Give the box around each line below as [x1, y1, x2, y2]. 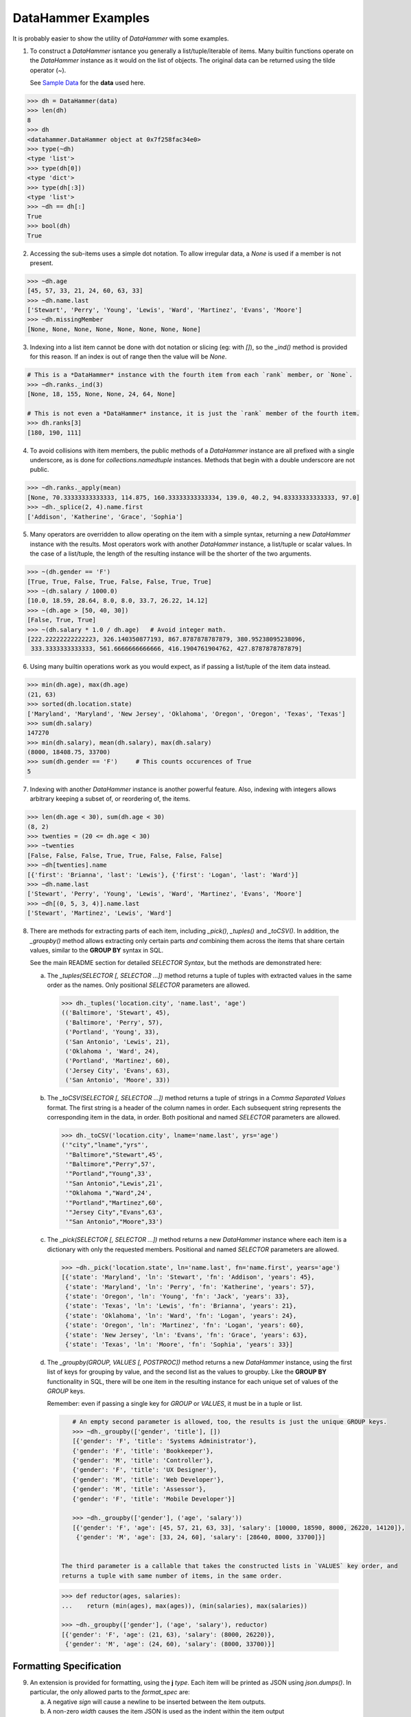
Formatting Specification [12, 1660, 121, 1672]
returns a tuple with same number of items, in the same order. [61, 1571, 283, 1580]
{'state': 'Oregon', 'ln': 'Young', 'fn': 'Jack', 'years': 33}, [65, 1292, 290, 1300]
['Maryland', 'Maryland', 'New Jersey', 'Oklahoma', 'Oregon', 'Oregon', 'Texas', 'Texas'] [27, 709, 346, 718]
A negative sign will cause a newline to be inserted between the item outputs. [47, 1697, 266, 1706]
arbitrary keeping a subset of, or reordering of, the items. [30, 795, 191, 803]
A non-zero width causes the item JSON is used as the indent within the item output [47, 1707, 285, 1715]
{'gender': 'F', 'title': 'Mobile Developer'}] [72, 1494, 236, 1503]
